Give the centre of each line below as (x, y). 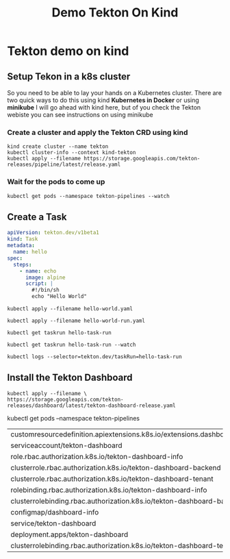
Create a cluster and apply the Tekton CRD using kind (98, 132)
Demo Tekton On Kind (115, 13)
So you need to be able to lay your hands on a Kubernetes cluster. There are (115, 93)
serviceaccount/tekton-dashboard (66, 445)
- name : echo (38, 271)
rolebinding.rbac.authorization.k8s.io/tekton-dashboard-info (109, 490)
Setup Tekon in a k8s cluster (69, 76)
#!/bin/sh (46, 290)
